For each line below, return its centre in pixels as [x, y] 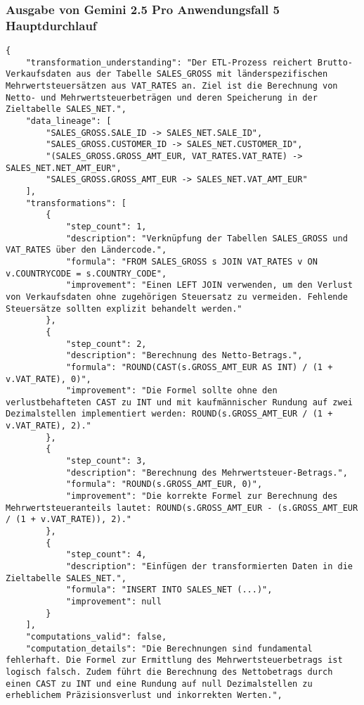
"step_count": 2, [106, 344]
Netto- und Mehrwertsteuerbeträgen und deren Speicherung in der [162, 97]
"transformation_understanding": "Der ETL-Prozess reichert [169, 62]
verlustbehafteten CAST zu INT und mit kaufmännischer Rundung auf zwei [179, 402]
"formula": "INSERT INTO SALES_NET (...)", [169, 590]
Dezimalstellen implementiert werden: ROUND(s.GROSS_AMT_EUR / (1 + [169, 414]
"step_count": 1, [106, 226]
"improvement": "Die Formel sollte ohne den [171, 391]
